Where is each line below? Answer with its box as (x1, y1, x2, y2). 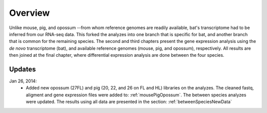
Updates (9, 65, 36, 74)
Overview (9, 7, 50, 18)
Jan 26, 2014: (9, 78, 37, 84)
